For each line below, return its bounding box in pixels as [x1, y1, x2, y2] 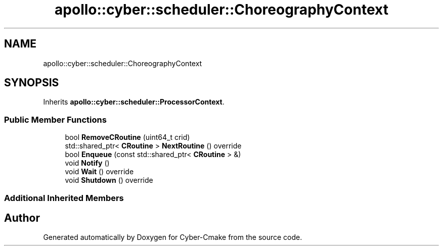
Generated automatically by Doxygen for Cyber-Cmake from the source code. [43, 233, 302, 242]
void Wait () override [65, 167, 134, 176]
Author [4, 211, 40, 224]
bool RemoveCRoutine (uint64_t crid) [65, 133, 190, 142]
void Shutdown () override [65, 176, 153, 185]
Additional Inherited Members [4, 192, 124, 203]
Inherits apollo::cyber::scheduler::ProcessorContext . [43, 97, 225, 107]
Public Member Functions [4, 114, 107, 125]
